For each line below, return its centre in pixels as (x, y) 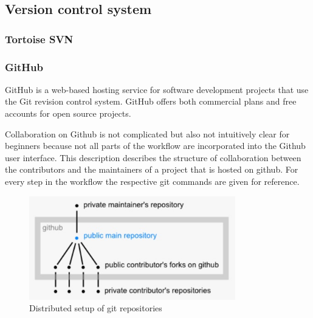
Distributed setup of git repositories (96, 308)
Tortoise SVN (39, 39)
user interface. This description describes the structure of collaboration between (153, 157)
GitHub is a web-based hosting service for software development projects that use (157, 89)
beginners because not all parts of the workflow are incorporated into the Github (155, 146)
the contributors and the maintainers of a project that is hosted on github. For (152, 169)
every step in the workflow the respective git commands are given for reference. (152, 181)
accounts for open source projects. (68, 113)
